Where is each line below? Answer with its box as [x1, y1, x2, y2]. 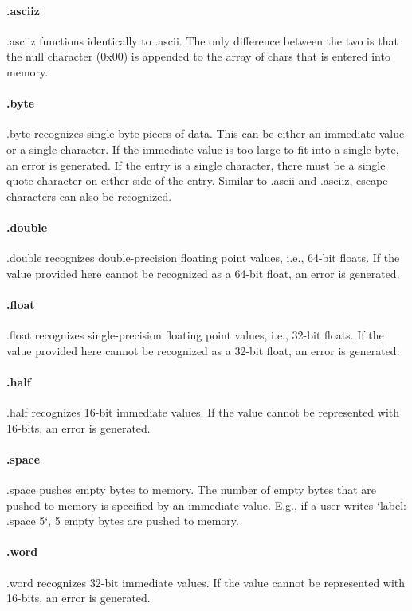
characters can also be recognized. [6, 187, 172, 204]
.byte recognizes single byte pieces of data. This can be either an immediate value [6, 125, 405, 142]
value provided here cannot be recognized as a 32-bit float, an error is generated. [6, 342, 400, 358]
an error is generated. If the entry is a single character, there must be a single [6, 156, 386, 173]
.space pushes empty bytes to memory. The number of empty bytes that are [6, 481, 377, 498]
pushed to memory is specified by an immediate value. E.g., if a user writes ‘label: [6, 496, 406, 513]
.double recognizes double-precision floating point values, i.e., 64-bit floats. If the [6, 249, 400, 266]
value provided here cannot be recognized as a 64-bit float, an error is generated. [6, 264, 400, 281]
